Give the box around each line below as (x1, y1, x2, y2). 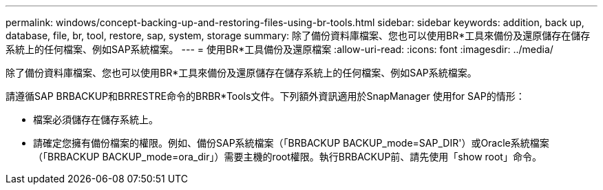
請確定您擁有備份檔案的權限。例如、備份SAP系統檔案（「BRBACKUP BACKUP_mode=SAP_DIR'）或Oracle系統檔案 (33, 137, 549, 149)
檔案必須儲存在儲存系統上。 (33, 114, 158, 125)
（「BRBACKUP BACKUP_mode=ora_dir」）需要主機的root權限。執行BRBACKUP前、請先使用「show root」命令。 (33, 151, 542, 162)
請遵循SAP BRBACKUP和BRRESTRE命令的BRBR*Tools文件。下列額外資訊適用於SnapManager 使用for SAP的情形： (6, 90, 525, 102)
